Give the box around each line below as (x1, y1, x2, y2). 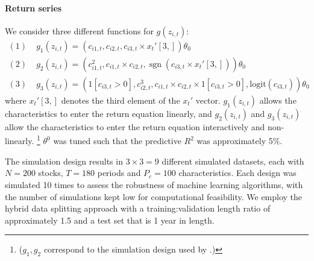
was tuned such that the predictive (53, 134, 181, 147)
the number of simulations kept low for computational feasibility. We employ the (5, 190, 303, 203)
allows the (259, 93, 297, 106)
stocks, (38, 166, 63, 179)
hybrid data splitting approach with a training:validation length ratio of (5, 202, 271, 215)
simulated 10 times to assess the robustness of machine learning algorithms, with (5, 178, 303, 190)
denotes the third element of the (61, 93, 180, 106)
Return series (5, 1, 62, 14)
